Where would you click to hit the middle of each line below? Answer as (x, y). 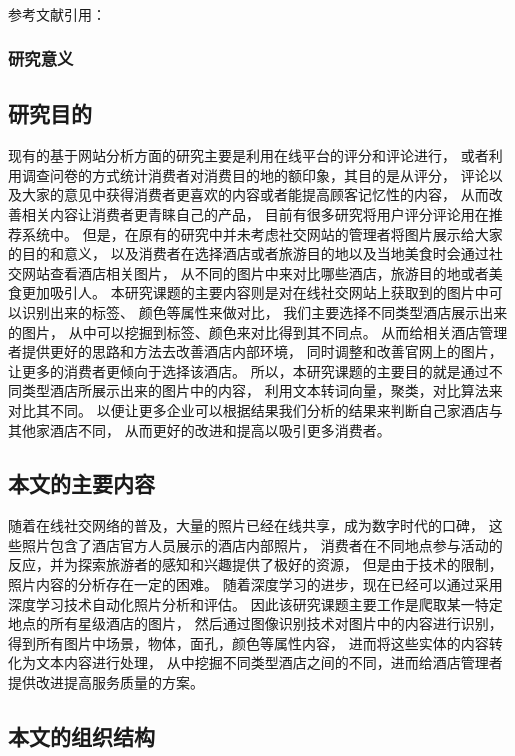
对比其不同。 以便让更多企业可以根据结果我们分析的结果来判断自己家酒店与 (255, 409)
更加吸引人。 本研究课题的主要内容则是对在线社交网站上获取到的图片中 (255, 292)
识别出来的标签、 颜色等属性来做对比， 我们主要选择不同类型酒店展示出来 (264, 311)
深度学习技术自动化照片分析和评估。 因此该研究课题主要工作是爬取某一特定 (255, 603)
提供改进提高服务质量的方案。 (106, 682)
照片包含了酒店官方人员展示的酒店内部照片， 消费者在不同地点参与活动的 (262, 544)
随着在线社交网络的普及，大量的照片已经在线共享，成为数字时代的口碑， (246, 525)
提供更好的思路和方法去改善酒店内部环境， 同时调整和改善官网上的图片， (262, 351)
